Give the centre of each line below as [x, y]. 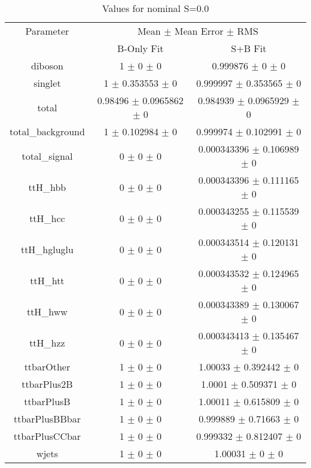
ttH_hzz [47, 342]
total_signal [47, 156]
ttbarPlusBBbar [47, 419]
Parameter [47, 31]
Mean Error [199, 31]
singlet [47, 83]
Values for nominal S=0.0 [155, 8]
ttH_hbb [47, 187]
